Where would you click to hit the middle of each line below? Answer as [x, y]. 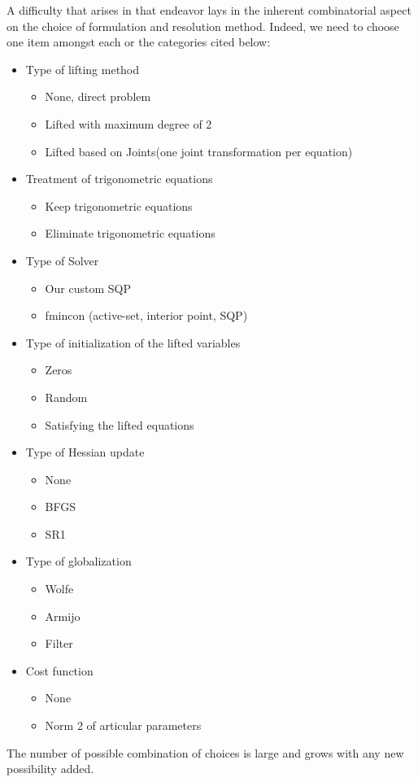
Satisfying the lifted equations [120, 424]
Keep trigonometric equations [119, 205]
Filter [59, 643]
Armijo [63, 616]
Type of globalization [78, 561]
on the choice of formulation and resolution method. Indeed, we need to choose [203, 26]
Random [66, 397]
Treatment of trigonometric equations [119, 179]
